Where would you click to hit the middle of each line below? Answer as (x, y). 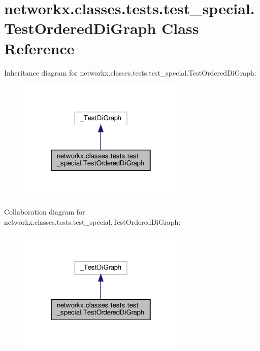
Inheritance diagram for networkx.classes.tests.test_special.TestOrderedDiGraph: (130, 72)
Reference (39, 48)
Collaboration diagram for (45, 212)
